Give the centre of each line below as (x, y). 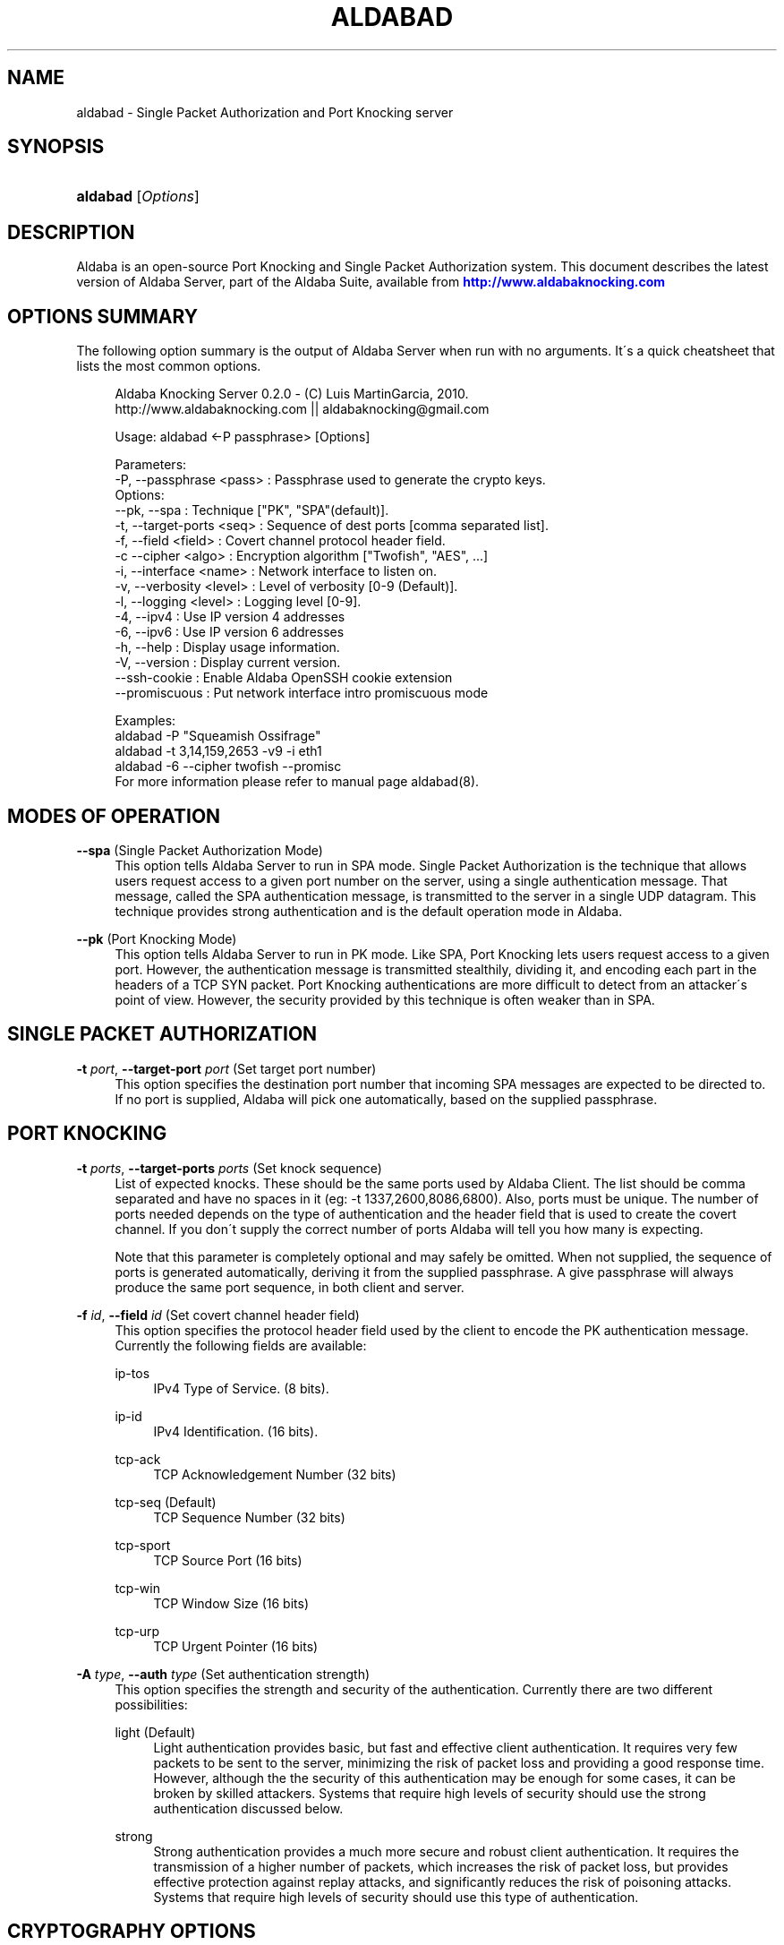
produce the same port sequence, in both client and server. (290, 1287)
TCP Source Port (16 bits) (228, 1560)
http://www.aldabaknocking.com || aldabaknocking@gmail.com (302, 409)
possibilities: (151, 1704)
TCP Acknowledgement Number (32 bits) (275, 1474)
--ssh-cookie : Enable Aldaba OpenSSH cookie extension (284, 678)
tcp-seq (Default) (166, 1502)
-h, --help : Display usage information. (227, 647)
